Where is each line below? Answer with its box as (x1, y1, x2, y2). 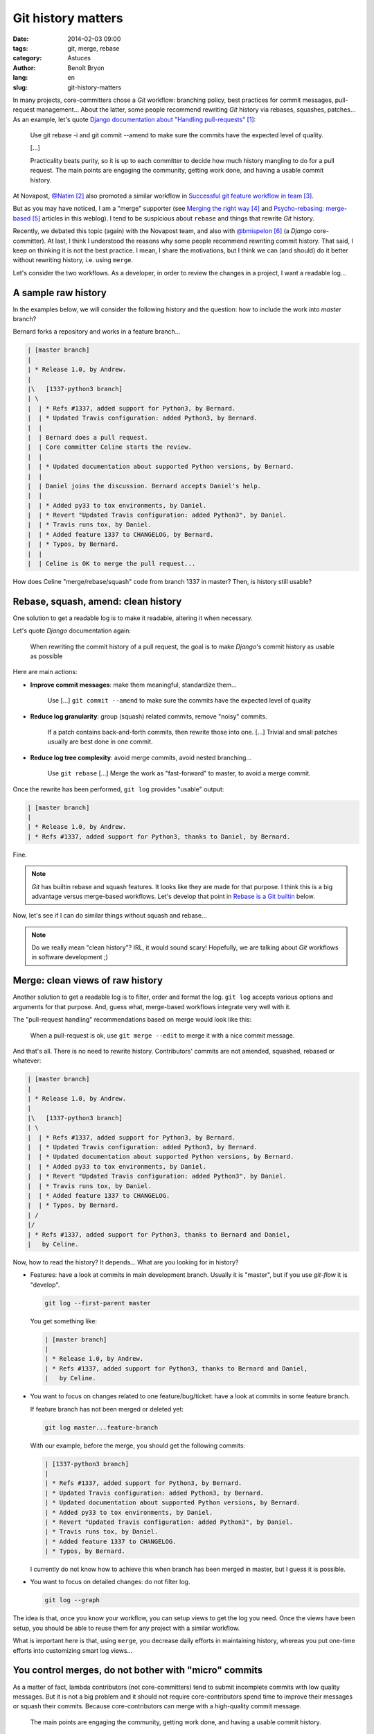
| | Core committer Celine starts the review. (27, 443, 192, 451)
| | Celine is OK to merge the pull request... (27, 560, 196, 568)
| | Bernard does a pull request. (27, 433, 148, 441)
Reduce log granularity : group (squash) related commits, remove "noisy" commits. (30, 712, 267, 721)
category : (12, 54, 42, 62)
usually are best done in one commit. (47, 737, 153, 746)
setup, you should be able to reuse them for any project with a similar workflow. (12, 1624, 240, 1632)
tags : (12, 44, 28, 52)
